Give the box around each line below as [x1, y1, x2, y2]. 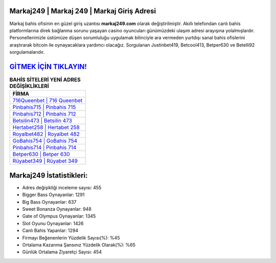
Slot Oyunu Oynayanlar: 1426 [22, 220, 84, 226]
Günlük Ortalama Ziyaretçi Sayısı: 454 [22, 249, 102, 255]
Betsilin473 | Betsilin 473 [12, 117, 73, 124]
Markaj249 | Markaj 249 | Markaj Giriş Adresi [9, 7, 156, 15]
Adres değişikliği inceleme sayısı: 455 [22, 184, 102, 190]
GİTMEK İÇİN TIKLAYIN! [9, 62, 87, 71]
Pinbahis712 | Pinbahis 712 [12, 111, 76, 118]
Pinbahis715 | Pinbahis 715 [12, 104, 76, 111]
